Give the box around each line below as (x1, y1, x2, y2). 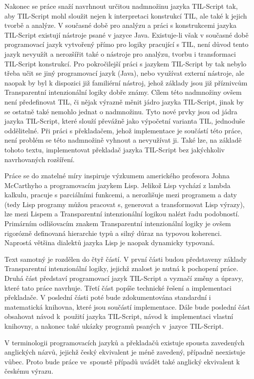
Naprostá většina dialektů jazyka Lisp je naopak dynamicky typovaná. (4, 237, 215, 248)
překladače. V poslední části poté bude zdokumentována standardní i (4, 292, 211, 302)
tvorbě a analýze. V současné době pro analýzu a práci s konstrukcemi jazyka (4, 20, 236, 30)
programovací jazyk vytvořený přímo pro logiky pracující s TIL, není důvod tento (4, 39, 249, 49)
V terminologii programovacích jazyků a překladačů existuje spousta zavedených (4, 337, 245, 347)
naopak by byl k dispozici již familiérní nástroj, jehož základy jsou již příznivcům (4, 77, 248, 87)
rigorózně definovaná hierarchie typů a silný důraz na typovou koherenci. (4, 228, 222, 238)
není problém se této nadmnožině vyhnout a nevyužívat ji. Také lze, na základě (4, 135, 242, 145)
